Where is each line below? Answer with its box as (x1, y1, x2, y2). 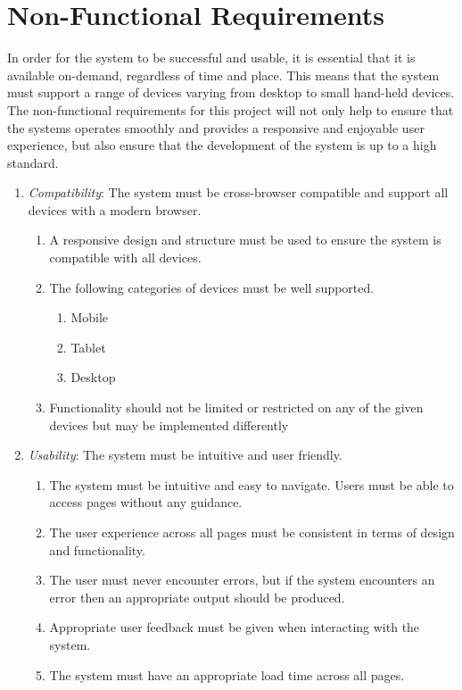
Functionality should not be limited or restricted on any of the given (49, 398, 424, 417)
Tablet (70, 337, 106, 356)
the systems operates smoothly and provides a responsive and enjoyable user (7, 118, 425, 137)
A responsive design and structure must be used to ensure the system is (49, 230, 441, 249)
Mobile (70, 308, 109, 327)
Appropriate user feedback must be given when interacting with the (49, 618, 420, 636)
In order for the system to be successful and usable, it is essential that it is (7, 48, 416, 67)
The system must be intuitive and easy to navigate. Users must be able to (49, 475, 454, 494)
